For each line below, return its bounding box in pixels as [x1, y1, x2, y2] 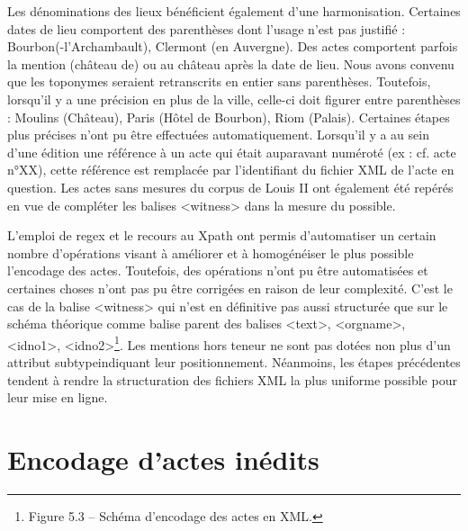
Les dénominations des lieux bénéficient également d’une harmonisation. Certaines [7, 2, 461, 20]
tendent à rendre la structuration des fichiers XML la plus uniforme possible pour [7, 370, 457, 389]
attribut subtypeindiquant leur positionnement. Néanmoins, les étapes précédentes [7, 352, 461, 371]
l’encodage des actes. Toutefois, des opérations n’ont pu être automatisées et [7, 261, 428, 280]
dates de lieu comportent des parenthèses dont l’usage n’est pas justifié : [7, 19, 406, 38]
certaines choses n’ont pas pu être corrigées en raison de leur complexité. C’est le [7, 278, 453, 297]
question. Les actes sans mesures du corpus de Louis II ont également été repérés [7, 177, 454, 196]
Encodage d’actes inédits [7, 440, 319, 477]
